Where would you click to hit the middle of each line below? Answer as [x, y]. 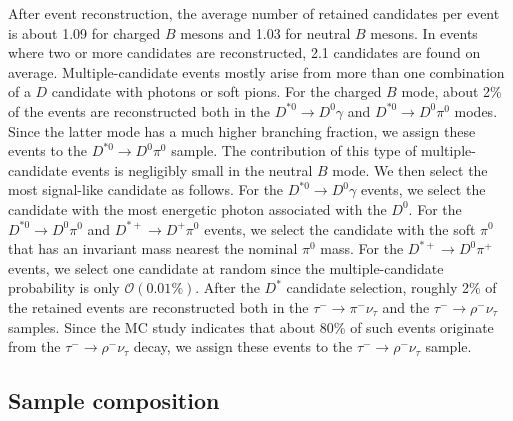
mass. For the [362, 248]
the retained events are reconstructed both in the [158, 306]
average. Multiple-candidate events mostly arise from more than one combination [256, 71]
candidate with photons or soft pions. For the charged [216, 91]
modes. [476, 110]
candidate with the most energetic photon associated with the [197, 208]
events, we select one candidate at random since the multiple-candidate [226, 267]
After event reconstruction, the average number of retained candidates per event [254, 13]
